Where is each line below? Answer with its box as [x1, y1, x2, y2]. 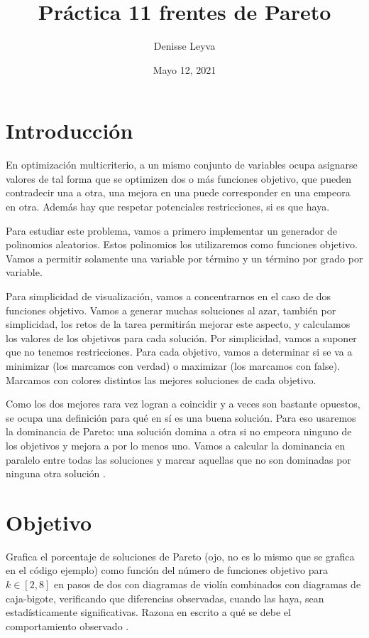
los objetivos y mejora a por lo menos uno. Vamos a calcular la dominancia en [6, 437, 346, 452]
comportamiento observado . [6, 618, 129, 633]
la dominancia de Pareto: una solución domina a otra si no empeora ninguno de [6, 424, 352, 439]
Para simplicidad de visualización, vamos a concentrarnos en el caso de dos [6, 289, 331, 303]
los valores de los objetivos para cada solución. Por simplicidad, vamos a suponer [6, 330, 357, 345]
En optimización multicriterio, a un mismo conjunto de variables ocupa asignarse [6, 157, 358, 172]
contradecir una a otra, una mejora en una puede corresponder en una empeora [6, 185, 351, 200]
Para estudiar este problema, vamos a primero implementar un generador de [6, 223, 337, 238]
